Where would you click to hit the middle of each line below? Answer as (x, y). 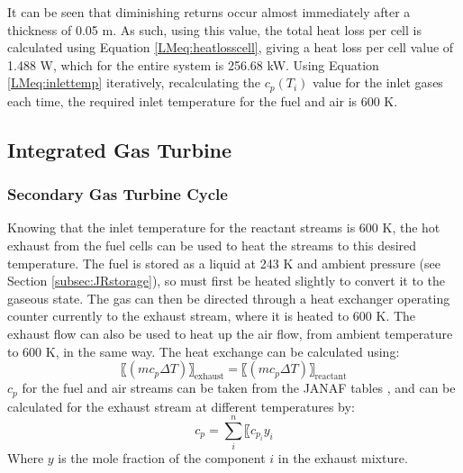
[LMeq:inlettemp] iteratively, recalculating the (134, 82)
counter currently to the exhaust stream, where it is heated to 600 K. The (212, 316)
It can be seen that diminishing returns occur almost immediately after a (209, 12)
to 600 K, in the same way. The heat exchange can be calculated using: (204, 351)
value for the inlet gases (378, 82)
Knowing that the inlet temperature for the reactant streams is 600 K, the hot (224, 227)
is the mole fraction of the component (162, 458)
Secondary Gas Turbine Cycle (118, 194)
